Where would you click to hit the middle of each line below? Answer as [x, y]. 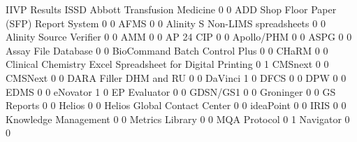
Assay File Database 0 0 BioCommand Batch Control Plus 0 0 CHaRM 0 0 [167, 50]
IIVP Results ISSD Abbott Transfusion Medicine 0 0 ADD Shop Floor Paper [171, 9]
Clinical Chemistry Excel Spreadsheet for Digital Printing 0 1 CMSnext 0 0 [167, 64]
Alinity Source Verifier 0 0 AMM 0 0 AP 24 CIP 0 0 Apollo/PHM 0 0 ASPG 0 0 [179, 37]
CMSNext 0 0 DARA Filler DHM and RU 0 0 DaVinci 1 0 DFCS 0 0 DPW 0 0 [176, 77]
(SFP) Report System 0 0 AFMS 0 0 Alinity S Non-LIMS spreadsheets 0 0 [166, 23]
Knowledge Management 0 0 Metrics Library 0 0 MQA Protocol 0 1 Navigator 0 [178, 119]
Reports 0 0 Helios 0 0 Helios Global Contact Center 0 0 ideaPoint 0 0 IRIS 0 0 [176, 105]
